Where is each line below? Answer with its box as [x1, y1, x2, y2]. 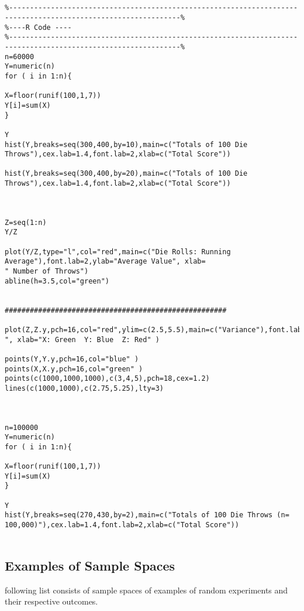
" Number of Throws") [5, 267, 89, 276]
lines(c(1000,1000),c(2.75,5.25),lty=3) [5, 384, 164, 392]
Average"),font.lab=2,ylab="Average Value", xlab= [5, 257, 206, 266]
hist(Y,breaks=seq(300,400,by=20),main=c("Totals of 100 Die [5, 169, 248, 178]
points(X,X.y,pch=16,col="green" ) [5, 364, 143, 373]
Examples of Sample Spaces [5, 556, 175, 574]
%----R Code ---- [5, 23, 72, 32]
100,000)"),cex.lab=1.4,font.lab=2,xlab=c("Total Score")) [5, 521, 239, 530]
